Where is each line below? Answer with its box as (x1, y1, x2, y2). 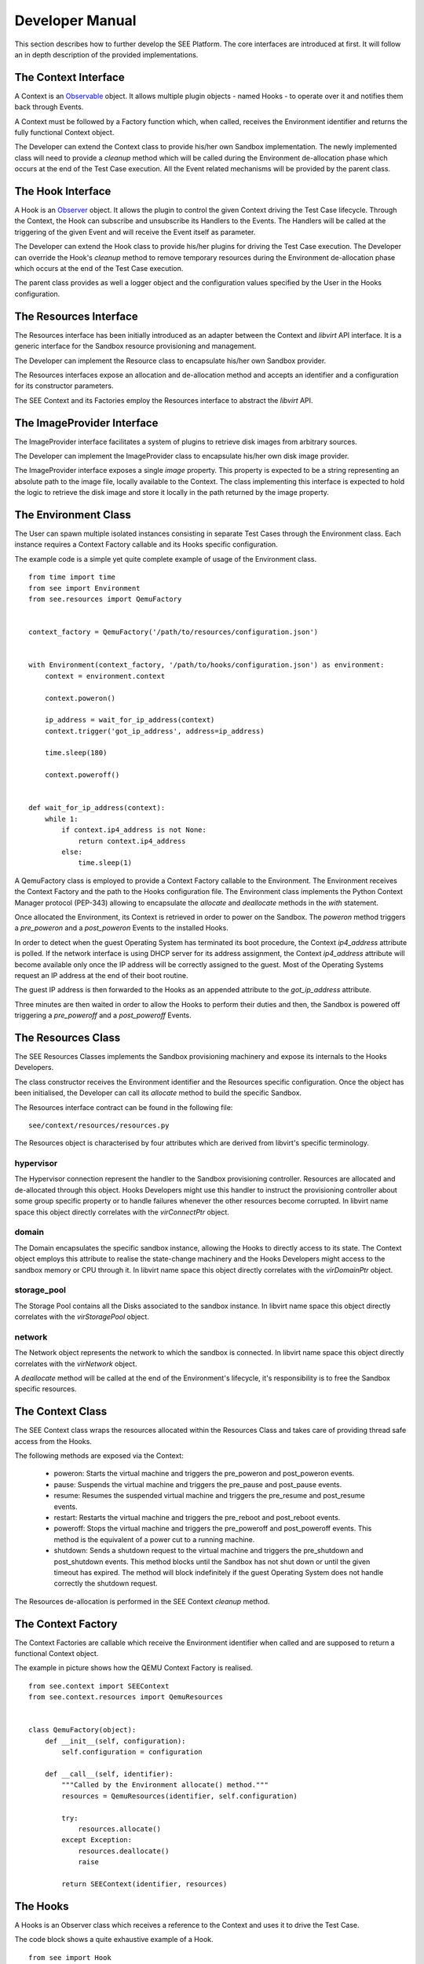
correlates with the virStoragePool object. (14, 1312, 149, 1321)
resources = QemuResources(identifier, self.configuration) (61, 1791, 298, 1801)
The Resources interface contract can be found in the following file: (14, 1102, 233, 1112)
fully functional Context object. (14, 128, 115, 137)
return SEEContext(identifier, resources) (61, 1879, 228, 1889)
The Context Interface (14, 71, 125, 84)
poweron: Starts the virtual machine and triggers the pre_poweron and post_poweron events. (53, 1469, 355, 1478)
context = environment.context (44, 672, 166, 680)
